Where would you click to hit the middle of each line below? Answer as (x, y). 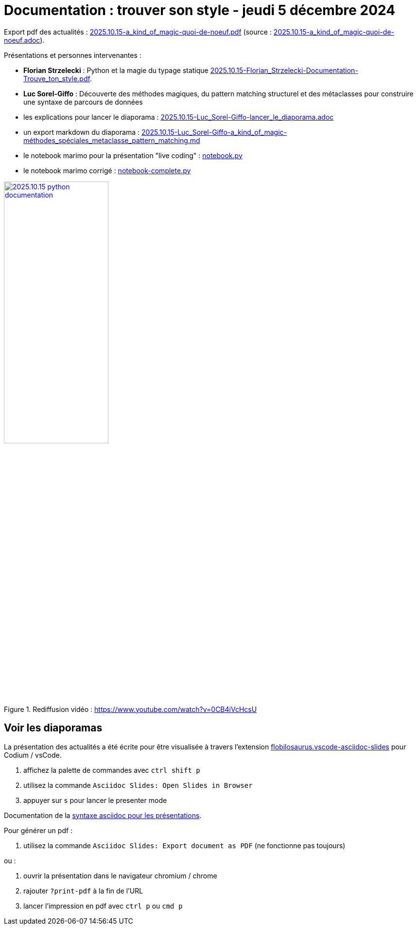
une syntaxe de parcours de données (83, 102)
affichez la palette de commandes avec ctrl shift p (112, 770)
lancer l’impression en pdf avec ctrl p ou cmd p (103, 906)
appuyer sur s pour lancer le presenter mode (95, 800)
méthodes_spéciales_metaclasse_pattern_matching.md (112, 140)
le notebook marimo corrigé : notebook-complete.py (107, 170)
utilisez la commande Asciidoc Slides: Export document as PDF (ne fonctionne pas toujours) (184, 845)
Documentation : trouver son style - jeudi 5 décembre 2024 (200, 10)
